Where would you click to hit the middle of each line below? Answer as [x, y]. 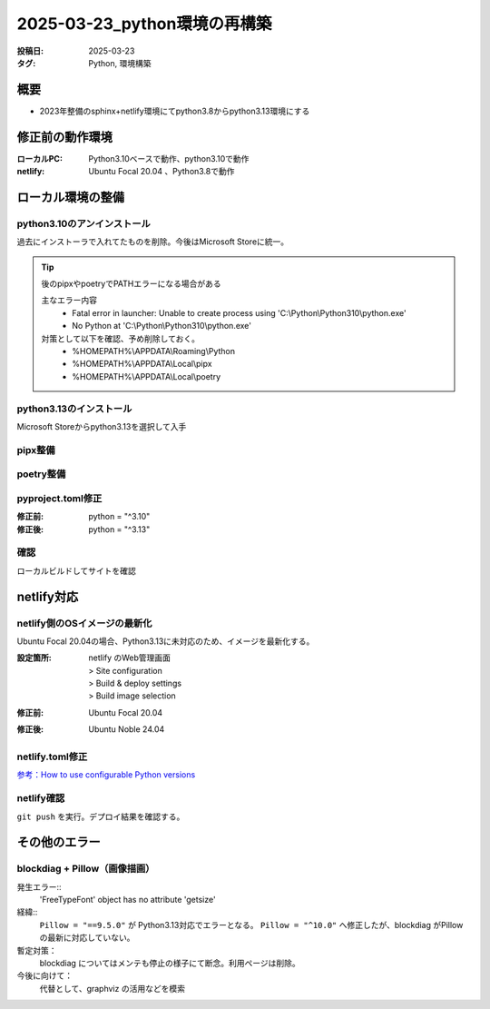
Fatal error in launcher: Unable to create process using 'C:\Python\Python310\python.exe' [240, 312]
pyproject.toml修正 [59, 498]
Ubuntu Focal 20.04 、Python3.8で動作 [162, 172]
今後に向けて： [44, 975]
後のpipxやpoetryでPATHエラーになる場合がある [131, 284]
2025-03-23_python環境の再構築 [144, 24]
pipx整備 [36, 450]
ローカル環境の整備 [70, 197]
